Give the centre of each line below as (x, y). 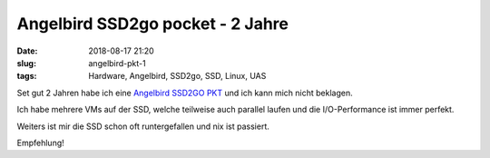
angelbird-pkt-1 (117, 63)
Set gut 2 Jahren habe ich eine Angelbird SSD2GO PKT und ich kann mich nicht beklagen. (185, 93)
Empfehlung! (41, 143)
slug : (26, 63)
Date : (27, 51)
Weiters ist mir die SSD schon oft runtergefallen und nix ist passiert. (143, 126)
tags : (27, 76)
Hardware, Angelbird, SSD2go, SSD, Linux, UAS (177, 76)
